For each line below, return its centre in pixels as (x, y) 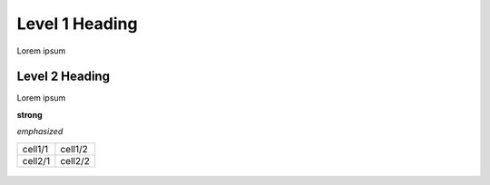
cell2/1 (36, 161)
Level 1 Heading (77, 24)
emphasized (40, 131)
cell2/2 (75, 161)
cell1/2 (74, 149)
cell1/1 (35, 149)
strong (29, 114)
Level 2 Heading (64, 77)
